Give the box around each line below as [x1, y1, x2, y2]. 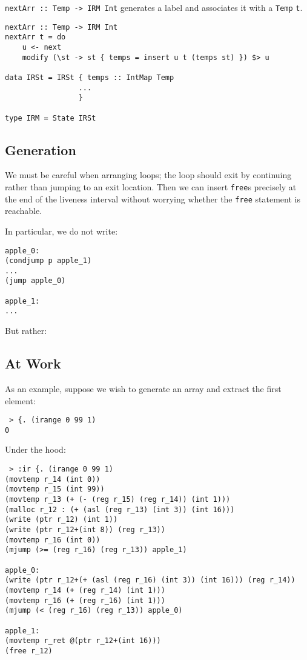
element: [5, 394, 36, 407]
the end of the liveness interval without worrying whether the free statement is [5, 192, 300, 205]
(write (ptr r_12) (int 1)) [5, 515, 118, 524]
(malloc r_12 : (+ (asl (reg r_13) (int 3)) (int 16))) [5, 505, 235, 514]
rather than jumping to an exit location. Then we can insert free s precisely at [5, 181, 297, 193]
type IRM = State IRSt [5, 113, 96, 122]
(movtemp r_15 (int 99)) [5, 485, 105, 494]
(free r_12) [5, 646, 53, 655]
